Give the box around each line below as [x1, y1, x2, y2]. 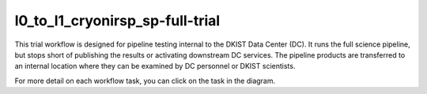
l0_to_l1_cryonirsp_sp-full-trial [14, 12, 221, 29]
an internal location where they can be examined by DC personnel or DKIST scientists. [14, 62, 296, 71]
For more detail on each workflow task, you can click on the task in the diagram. [14, 76, 276, 85]
